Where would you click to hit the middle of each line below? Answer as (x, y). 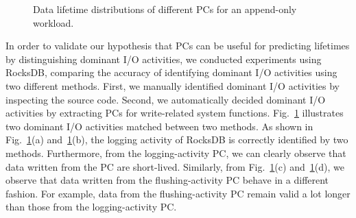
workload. (54, 22)
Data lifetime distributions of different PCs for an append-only (165, 9)
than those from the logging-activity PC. (91, 207)
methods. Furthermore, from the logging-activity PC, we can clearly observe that (176, 153)
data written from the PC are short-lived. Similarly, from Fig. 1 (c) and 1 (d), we (175, 166)
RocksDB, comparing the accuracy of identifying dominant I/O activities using (171, 72)
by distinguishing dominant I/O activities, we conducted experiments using (164, 59)
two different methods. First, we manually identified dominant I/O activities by (173, 85)
